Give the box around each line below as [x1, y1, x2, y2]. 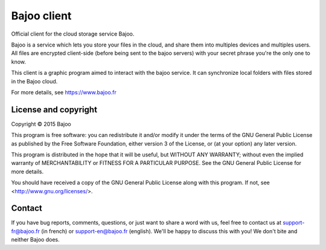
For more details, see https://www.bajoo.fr [11, 88, 117, 96]
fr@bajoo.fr [11, 227, 40, 235]
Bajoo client [11, 9, 72, 22]
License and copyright [11, 104, 98, 115]
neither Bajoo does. [11, 236, 60, 243]
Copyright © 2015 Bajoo [11, 120, 72, 127]
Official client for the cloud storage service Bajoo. [11, 30, 135, 37]
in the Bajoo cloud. [11, 77, 58, 85]
